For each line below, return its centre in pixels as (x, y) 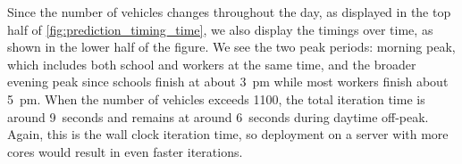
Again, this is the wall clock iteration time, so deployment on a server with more (228, 134)
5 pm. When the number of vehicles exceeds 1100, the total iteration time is (216, 98)
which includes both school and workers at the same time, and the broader (212, 64)
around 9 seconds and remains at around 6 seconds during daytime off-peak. (218, 116)
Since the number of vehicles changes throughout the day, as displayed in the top (229, 12)
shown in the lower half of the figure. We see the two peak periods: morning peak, (231, 47)
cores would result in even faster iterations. (125, 151)
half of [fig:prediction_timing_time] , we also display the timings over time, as (220, 29)
